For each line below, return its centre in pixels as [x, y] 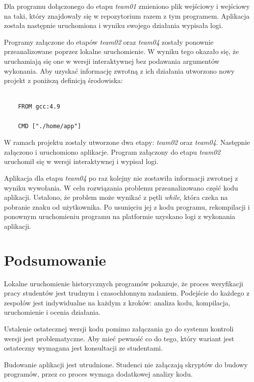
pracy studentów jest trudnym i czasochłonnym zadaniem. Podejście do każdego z [127, 293]
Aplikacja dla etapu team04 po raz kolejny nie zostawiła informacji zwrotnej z [121, 177]
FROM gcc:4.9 [39, 107]
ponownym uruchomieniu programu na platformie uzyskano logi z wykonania [120, 216]
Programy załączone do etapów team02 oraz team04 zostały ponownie [109, 41]
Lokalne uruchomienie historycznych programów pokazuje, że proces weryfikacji [124, 283]
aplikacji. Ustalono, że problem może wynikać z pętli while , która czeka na [116, 197]
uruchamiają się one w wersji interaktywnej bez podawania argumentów [112, 61]
